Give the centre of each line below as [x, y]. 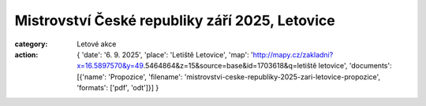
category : [31, 44]
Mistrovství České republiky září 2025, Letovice [175, 20]
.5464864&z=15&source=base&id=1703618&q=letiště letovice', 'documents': [267, 66]
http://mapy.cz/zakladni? [293, 54]
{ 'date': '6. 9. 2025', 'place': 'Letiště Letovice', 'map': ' [165, 54]
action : [26, 54]
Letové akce [97, 44]
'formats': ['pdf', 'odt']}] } [118, 88]
